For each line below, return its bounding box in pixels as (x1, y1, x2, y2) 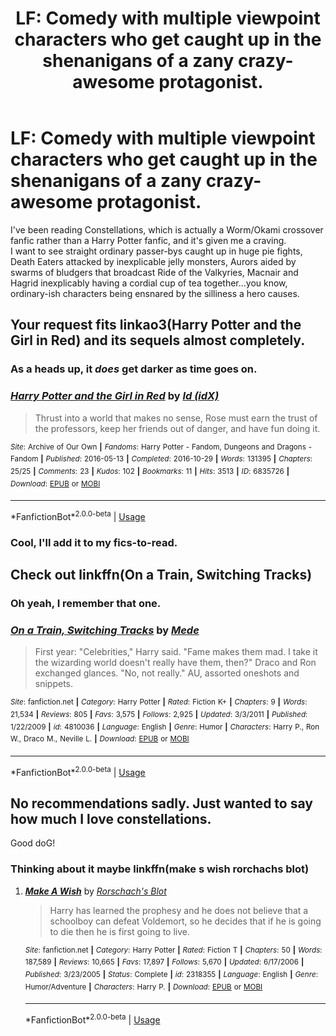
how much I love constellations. (10, 811, 212, 828)
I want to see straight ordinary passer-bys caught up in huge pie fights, (10, 245, 303, 257)
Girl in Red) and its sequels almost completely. (10, 332, 306, 349)
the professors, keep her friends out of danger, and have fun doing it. (34, 422, 321, 434)
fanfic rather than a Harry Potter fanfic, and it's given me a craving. (10, 234, 287, 246)
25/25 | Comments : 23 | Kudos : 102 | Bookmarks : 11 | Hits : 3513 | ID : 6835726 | (10, 466, 290, 476)
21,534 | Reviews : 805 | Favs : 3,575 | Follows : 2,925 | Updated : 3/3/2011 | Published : (10, 710, 308, 720)
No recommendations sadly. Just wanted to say (10, 795, 313, 812)
